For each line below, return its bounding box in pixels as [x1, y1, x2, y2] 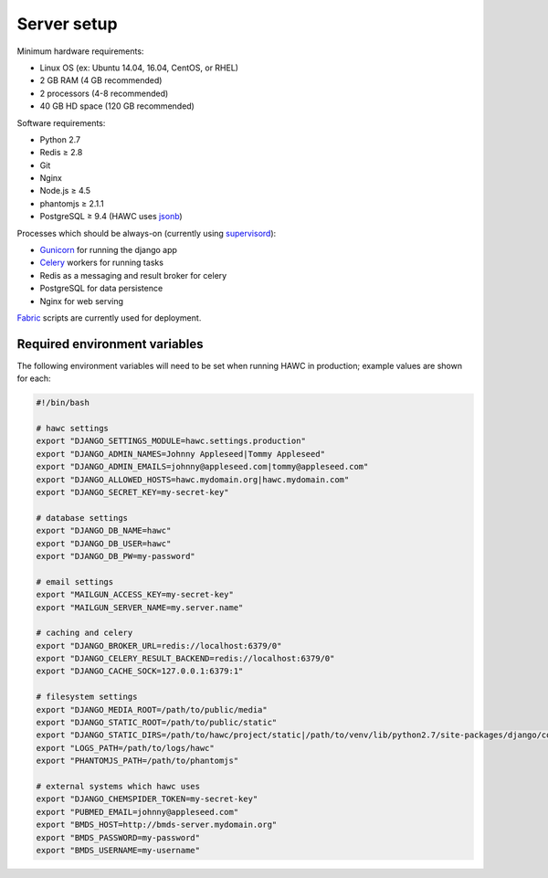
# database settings [36, 513, 128, 523]
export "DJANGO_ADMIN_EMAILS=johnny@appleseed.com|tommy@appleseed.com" [36, 461, 369, 472]
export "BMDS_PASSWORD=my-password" [36, 832, 201, 842]
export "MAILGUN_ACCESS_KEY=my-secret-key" [36, 589, 235, 600]
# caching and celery [36, 628, 133, 639]
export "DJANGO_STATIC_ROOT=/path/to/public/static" [36, 717, 278, 728]
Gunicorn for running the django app [39, 245, 178, 256]
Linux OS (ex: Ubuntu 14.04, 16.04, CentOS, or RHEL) [39, 62, 239, 73]
